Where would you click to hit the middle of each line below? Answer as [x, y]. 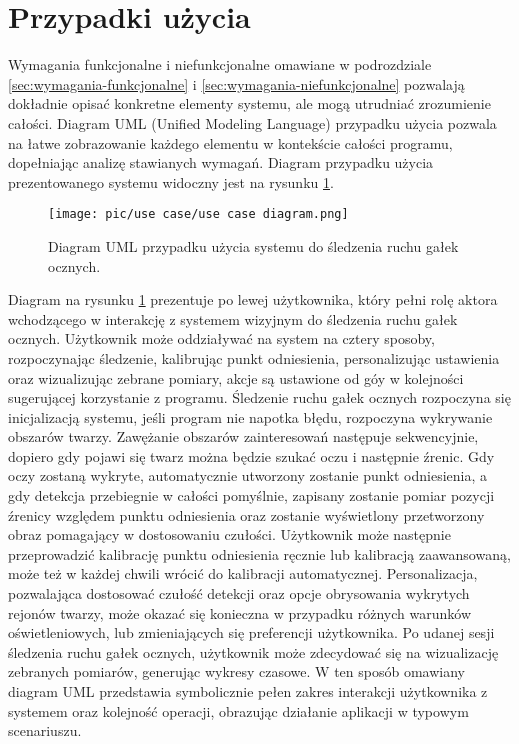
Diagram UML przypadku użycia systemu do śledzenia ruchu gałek [253, 245]
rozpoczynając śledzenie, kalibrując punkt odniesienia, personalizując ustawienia [254, 357]
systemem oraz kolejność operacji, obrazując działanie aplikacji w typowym [238, 710]
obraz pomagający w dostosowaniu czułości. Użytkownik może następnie [229, 534]
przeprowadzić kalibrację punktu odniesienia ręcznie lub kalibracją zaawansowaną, [259, 553]
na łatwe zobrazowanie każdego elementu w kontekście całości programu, [230, 142]
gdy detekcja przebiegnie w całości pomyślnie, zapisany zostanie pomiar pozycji [251, 495]
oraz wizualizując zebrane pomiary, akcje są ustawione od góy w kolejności [236, 377]
